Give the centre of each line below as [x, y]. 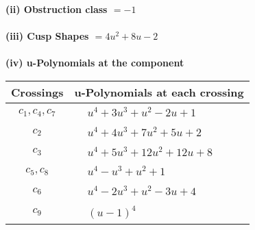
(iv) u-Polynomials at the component [95, 63]
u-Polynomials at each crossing [159, 92]
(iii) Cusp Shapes [47, 36]
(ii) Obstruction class [57, 9]
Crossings [37, 92]
